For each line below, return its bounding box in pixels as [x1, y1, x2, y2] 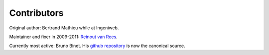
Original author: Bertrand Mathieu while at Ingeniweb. [9, 25, 119, 31]
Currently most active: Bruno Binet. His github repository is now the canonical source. [9, 43, 185, 49]
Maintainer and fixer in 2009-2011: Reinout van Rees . [9, 34, 118, 40]
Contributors [9, 7, 64, 18]
